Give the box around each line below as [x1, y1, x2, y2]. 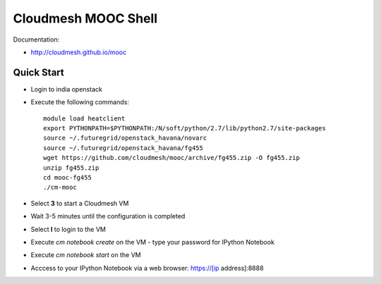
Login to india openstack [30, 85, 102, 93]
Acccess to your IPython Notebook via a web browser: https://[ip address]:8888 [30, 264, 264, 272]
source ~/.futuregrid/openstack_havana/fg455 [43, 144, 204, 152]
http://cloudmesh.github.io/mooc [30, 48, 127, 56]
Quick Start [13, 66, 64, 78]
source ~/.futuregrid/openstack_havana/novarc [43, 134, 207, 142]
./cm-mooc [43, 183, 77, 192]
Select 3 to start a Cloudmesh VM [30, 199, 129, 207]
